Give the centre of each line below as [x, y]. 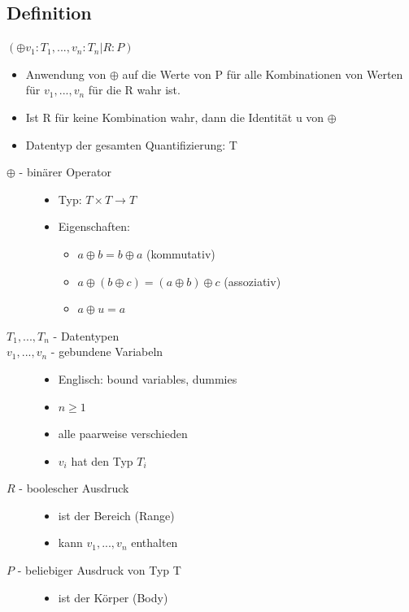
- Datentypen [86, 335]
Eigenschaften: [94, 226]
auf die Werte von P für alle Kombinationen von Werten [263, 74]
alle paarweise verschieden [123, 434]
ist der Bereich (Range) [116, 515]
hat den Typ [102, 460]
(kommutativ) [181, 253]
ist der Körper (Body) [113, 597]
